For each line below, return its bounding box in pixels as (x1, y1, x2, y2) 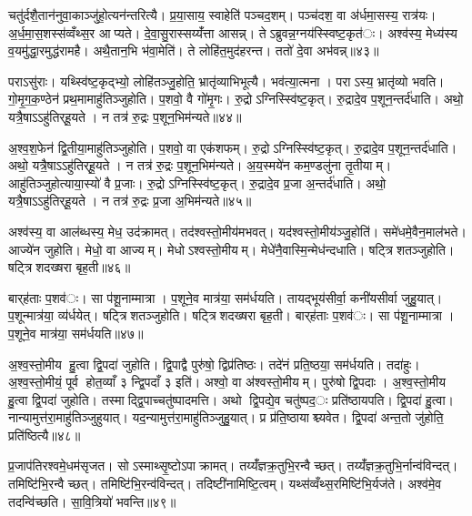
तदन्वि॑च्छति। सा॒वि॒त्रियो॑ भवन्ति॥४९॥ (8, 491, 176, 511)
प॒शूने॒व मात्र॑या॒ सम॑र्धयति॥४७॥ (8, 323, 144, 342)
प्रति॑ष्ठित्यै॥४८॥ (8, 425, 81, 444)
